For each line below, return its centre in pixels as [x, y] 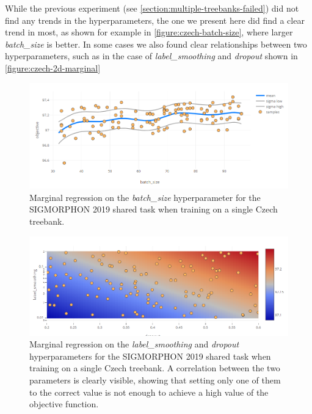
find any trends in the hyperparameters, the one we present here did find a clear [155, 20]
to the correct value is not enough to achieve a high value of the [149, 392]
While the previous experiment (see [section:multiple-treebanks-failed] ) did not [152, 8]
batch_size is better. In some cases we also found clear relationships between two [156, 44]
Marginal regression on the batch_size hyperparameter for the [145, 197]
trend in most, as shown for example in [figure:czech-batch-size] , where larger [149, 32]
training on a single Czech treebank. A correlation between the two [155, 368]
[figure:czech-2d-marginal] [53, 67]
